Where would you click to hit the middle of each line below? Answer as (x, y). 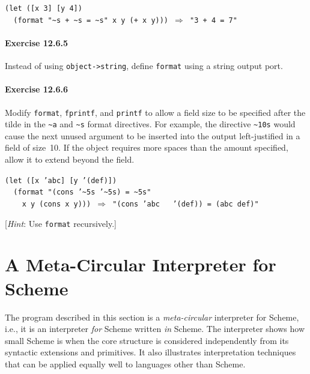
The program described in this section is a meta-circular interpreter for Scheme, (152, 317)
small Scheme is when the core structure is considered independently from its (147, 340)
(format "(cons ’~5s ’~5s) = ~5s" (82, 192)
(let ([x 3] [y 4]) (44, 8)
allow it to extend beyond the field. (70, 159)
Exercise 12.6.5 (36, 42)
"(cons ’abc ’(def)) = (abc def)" (186, 204)
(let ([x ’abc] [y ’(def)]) (61, 180)
